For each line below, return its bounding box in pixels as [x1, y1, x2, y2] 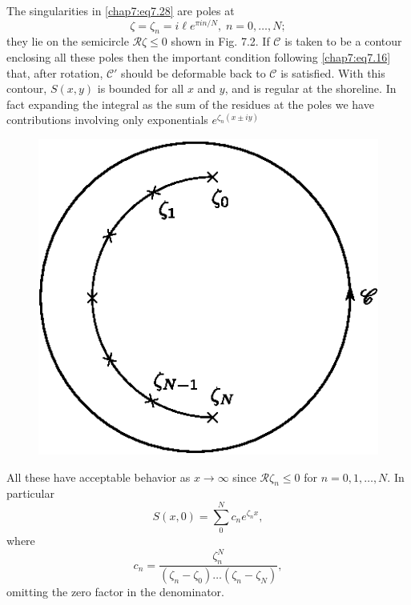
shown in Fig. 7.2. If [171, 33, 270, 50]
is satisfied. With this [280, 64, 385, 81]
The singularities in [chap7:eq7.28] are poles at [6, 2, 235, 18]
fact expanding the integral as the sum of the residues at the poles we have [6, 95, 374, 112]
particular [6, 485, 54, 502]
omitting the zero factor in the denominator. [6, 583, 224, 599]
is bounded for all [97, 80, 184, 97]
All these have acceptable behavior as [6, 468, 191, 485]
